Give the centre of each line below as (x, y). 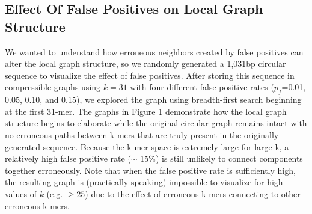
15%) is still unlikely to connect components (222, 158)
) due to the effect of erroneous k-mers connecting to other (193, 193)
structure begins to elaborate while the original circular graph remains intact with (156, 123)
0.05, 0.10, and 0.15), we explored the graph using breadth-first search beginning (153, 99)
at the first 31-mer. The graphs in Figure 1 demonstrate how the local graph (146, 111)
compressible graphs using (53, 87)
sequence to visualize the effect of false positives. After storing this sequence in (150, 75)
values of (21, 193)
